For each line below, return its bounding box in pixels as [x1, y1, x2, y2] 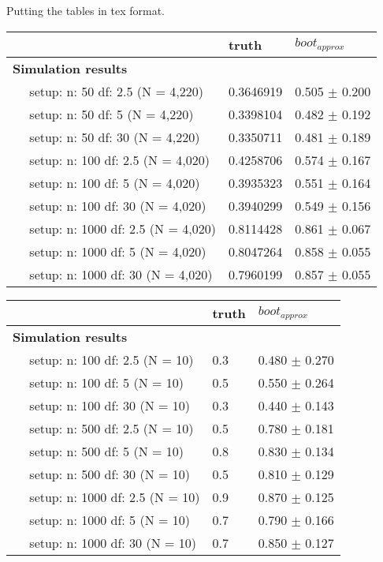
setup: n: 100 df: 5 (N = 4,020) [29, 173, 200, 192]
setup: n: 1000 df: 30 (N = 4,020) [29, 264, 213, 283]
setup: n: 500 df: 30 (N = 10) [29, 464, 190, 483]
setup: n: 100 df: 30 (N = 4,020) [29, 196, 206, 215]
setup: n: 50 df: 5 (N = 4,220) [29, 104, 194, 123]
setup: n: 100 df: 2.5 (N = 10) [29, 350, 194, 369]
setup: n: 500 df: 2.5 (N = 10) [29, 418, 194, 437]
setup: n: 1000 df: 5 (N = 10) [29, 510, 190, 529]
